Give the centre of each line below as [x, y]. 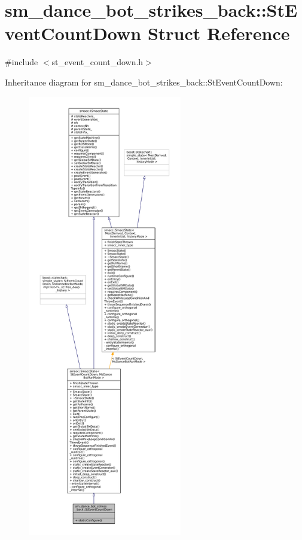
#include [22, 62]
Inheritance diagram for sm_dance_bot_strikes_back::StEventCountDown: [144, 82]
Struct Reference [219, 33]
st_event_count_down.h [97, 62]
